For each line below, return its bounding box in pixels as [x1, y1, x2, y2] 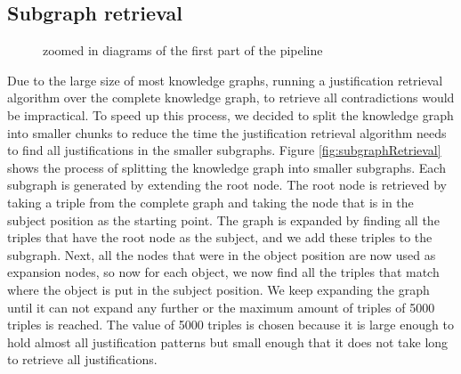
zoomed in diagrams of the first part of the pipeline [43, 41, 323, 60]
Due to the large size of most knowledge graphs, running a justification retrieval [7, 70, 443, 89]
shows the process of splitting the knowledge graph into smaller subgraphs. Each [7, 158, 446, 176]
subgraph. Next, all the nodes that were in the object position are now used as [7, 245, 436, 264]
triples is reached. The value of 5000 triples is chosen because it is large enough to [7, 315, 454, 334]
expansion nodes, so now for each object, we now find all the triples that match [7, 263, 440, 281]
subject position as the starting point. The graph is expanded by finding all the [7, 210, 440, 229]
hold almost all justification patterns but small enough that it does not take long [7, 332, 449, 351]
